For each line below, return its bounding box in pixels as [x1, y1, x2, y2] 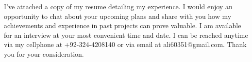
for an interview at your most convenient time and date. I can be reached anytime [4, 30, 248, 40]
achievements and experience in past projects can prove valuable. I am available [4, 20, 241, 31]
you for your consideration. [4, 48, 84, 59]
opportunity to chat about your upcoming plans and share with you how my [4, 11, 232, 21]
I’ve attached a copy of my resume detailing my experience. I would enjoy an [4, 1, 233, 11]
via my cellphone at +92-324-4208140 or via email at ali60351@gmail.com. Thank [4, 39, 247, 49]
